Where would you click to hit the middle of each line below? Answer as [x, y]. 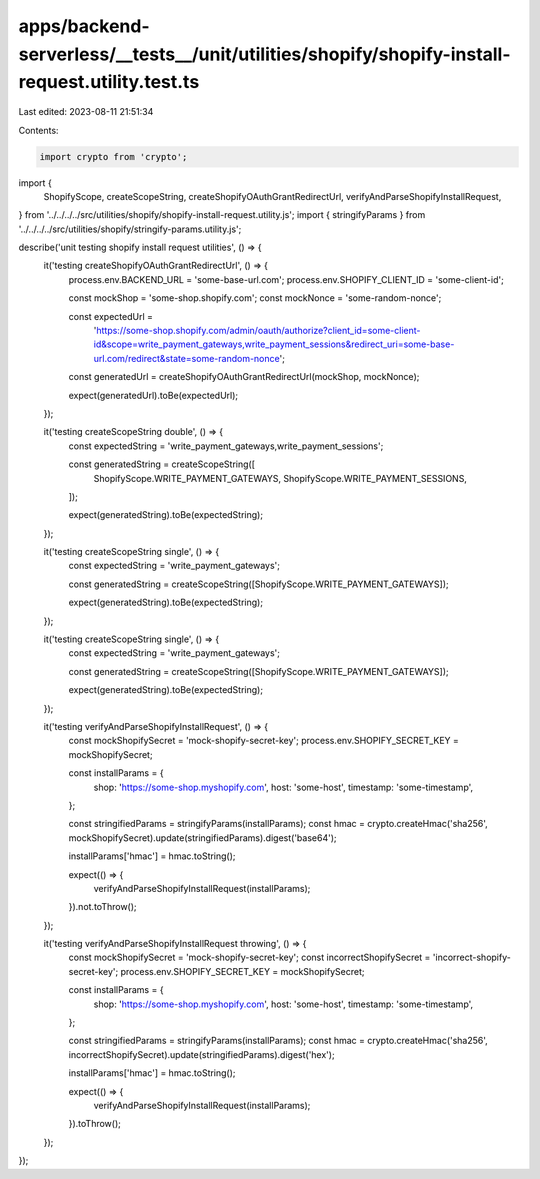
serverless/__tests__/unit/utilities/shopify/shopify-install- [264, 54]
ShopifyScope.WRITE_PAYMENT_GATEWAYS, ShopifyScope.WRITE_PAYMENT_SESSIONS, [280, 478]
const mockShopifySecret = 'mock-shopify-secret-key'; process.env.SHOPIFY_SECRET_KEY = [264, 741]
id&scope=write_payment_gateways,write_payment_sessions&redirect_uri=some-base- [274, 344]
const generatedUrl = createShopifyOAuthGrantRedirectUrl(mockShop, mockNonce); [244, 377]
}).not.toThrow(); [102, 907]
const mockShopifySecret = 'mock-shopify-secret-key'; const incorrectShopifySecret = [249, 957]
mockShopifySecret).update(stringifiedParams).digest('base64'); [202, 837]
